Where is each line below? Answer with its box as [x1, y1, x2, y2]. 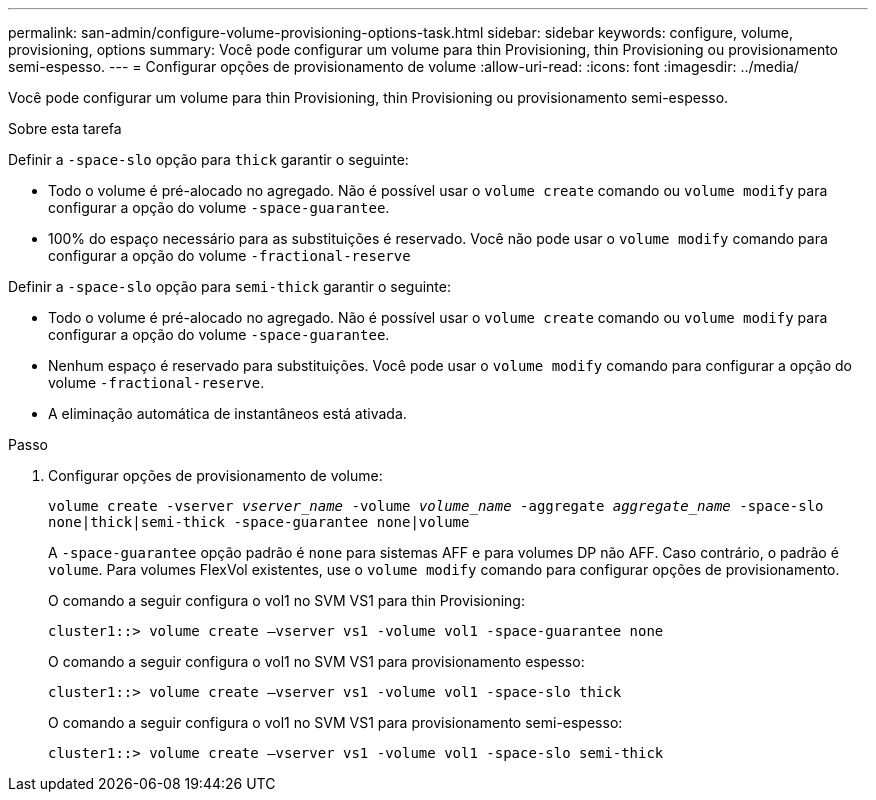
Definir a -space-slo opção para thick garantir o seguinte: [8, 151, 409, 168]
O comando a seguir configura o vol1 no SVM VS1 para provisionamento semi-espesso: [48, 714, 623, 731]
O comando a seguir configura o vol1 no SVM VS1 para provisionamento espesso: [48, 653, 585, 670]
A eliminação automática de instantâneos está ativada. [48, 405, 407, 422]
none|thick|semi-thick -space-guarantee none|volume [48, 514, 470, 530]
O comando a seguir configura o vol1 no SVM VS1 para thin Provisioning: [48, 592, 525, 609]
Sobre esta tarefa [8, 120, 122, 137]
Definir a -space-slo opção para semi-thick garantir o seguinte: [8, 278, 451, 295]
